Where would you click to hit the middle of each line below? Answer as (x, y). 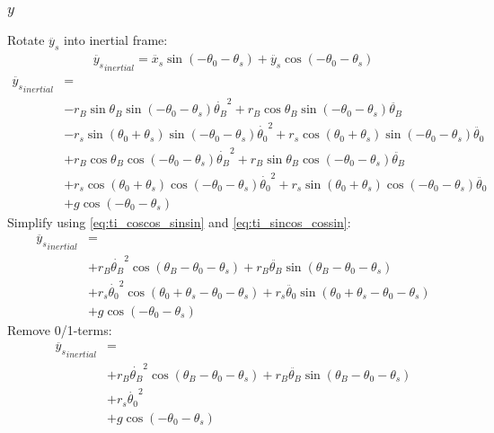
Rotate (26, 40)
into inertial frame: (116, 40)
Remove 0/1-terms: (60, 329)
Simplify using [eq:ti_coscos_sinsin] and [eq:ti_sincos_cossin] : (179, 221)
